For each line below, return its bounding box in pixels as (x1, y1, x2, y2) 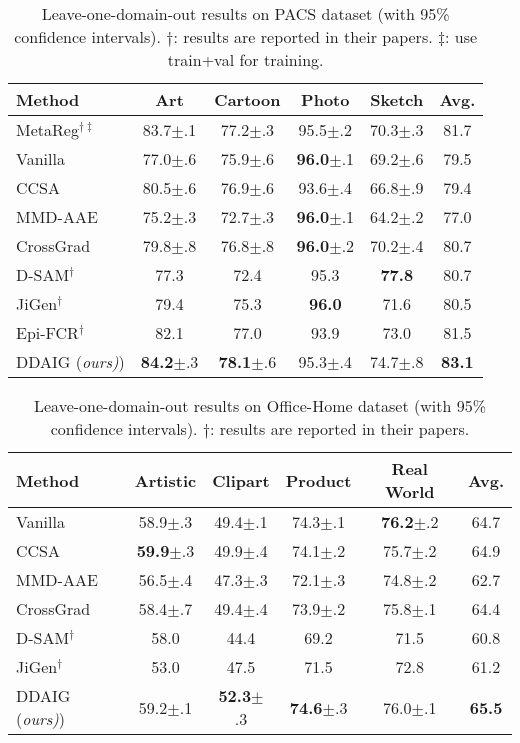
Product (285, 468, 352, 492)
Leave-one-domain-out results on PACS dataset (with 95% (41, 2, 450, 25)
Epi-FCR (16, 321, 79, 344)
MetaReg (16, 118, 79, 141)
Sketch (370, 88, 424, 111)
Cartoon (214, 88, 281, 111)
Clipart (212, 468, 270, 492)
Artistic (134, 468, 197, 492)
